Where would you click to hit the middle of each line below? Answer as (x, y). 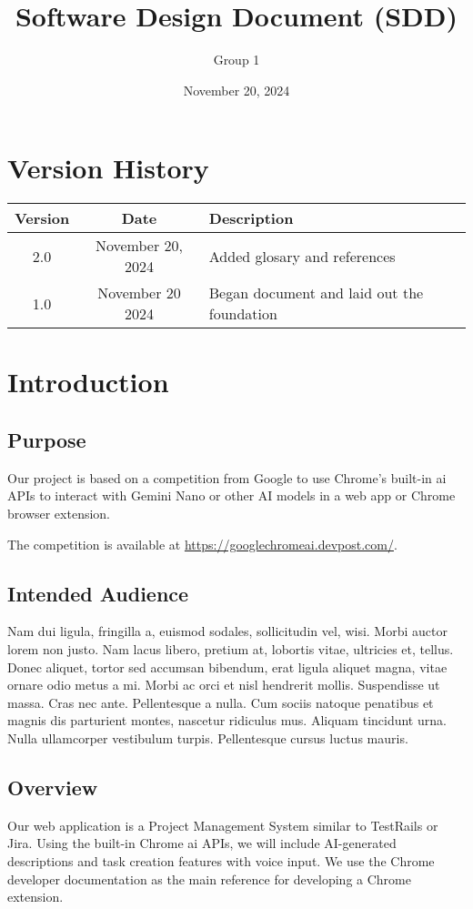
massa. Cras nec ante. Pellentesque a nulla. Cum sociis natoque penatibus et (221, 702)
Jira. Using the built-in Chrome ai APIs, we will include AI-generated (202, 843)
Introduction (88, 382)
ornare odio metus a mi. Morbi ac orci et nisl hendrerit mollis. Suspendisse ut (224, 685)
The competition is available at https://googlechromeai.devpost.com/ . (202, 544)
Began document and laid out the (316, 293)
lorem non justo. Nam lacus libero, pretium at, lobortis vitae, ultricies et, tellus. (231, 649)
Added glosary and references (302, 256)
